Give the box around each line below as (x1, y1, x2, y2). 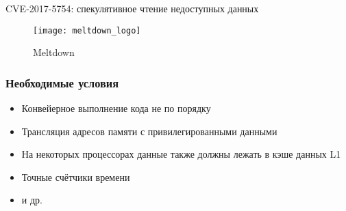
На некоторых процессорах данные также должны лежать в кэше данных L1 (21, 147, 341, 161)
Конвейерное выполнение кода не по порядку (21, 101, 211, 115)
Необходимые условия (5, 74, 119, 91)
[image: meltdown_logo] (33, 25, 141, 36)
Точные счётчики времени (21, 169, 130, 184)
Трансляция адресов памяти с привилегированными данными (21, 124, 277, 138)
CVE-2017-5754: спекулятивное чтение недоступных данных (5, 1, 259, 15)
